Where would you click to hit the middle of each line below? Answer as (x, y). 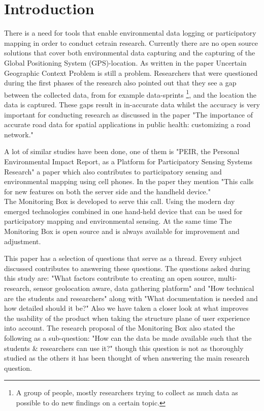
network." (19, 134)
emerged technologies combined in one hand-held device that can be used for (123, 211)
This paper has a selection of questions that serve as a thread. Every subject (123, 258)
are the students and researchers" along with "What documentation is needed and (131, 298)
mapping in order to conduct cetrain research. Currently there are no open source (131, 42)
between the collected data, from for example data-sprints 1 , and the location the (130, 94)
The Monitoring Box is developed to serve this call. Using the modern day (120, 201)
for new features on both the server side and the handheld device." (107, 191)
